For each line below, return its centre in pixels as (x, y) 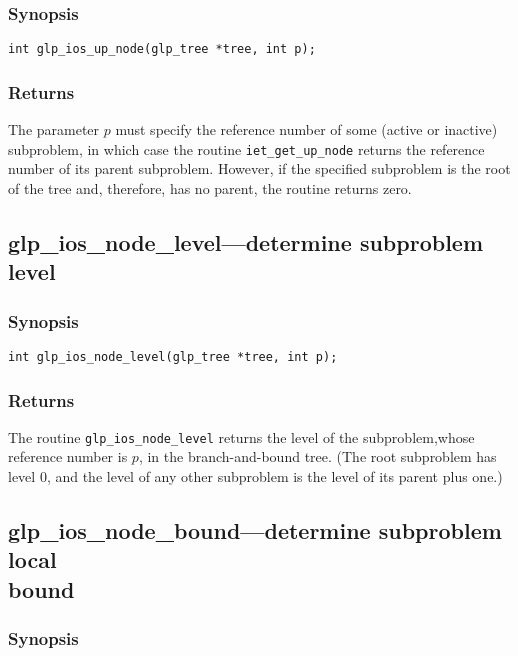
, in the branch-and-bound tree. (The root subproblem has (317, 456)
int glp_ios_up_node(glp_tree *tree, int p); (162, 49)
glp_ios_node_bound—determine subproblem (255, 530)
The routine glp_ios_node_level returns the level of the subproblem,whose (241, 436)
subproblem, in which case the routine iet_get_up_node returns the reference (246, 148)
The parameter (54, 129)
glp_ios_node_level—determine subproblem (246, 241)
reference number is (68, 456)
